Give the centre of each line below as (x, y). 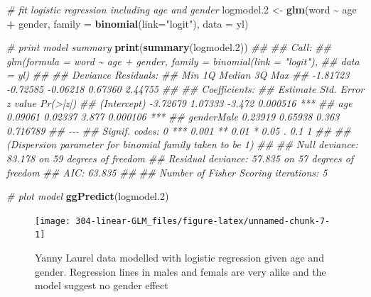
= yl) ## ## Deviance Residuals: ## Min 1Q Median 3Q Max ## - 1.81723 (178, 75)
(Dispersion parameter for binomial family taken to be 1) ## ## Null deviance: (182, 144)
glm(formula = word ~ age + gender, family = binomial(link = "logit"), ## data (183, 61)
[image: (53, 221)
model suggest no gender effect (102, 285)
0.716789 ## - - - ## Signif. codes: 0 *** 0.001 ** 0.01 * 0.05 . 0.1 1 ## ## (179, 130)
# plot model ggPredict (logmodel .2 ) (88, 196)
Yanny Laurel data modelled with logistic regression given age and (179, 258)
